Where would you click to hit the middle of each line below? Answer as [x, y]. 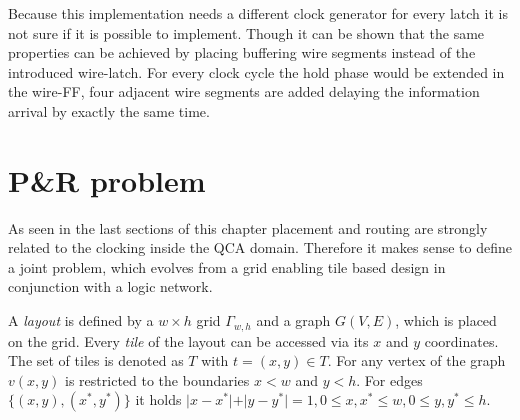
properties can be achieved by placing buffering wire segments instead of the [242, 52]
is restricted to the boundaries [157, 379]
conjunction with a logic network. [110, 286]
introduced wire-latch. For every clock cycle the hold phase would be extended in [256, 71]
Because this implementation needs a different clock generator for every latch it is [258, 13]
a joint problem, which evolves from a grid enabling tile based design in [227, 266]
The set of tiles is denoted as [96, 360]
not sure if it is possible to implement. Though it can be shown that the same [246, 32]
